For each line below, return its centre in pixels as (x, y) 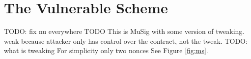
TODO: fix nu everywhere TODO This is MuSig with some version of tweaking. (124, 31)
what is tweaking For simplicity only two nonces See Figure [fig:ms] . (106, 50)
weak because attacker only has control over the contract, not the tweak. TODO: (126, 41)
